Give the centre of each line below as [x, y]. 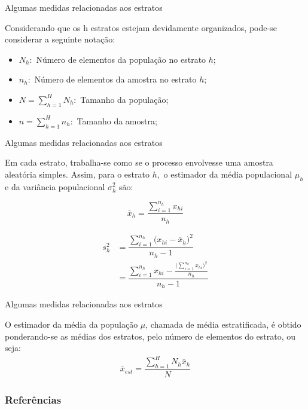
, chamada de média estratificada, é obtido [223, 324]
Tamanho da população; [124, 99]
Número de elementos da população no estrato [121, 59]
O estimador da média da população [71, 324]
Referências [33, 399]
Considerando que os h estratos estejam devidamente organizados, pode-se [141, 27]
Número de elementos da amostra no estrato [115, 79]
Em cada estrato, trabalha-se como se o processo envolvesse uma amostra [139, 162]
